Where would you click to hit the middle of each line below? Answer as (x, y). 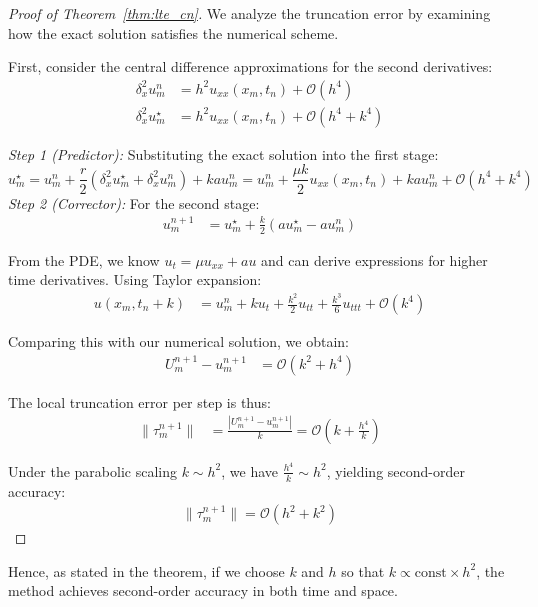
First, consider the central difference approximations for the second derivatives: (250, 66)
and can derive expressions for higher (374, 259)
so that (363, 570)
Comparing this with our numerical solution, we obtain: (178, 341)
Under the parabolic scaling (92, 470)
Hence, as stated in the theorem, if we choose (146, 570)
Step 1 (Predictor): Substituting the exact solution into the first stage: (223, 153)
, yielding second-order (395, 470)
